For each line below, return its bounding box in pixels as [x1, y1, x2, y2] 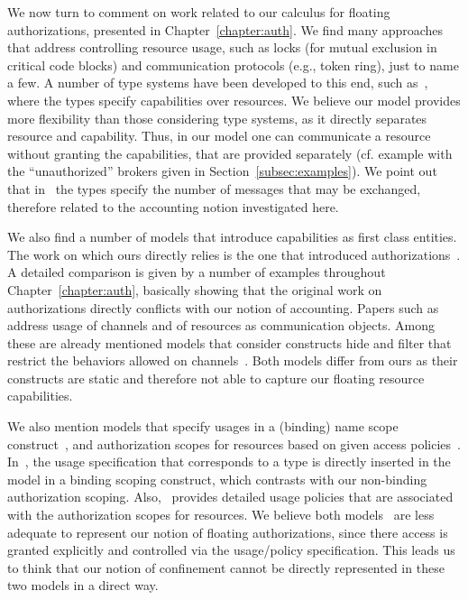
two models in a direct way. [7, 576, 159, 595]
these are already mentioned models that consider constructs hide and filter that [7, 333, 452, 352]
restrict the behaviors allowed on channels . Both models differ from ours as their [7, 351, 458, 370]
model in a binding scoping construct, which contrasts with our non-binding [7, 469, 427, 488]
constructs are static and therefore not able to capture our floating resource [7, 368, 425, 387]
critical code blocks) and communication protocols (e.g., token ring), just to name [7, 55, 459, 74]
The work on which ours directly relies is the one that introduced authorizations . [7, 245, 461, 263]
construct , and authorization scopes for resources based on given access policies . [7, 434, 461, 453]
